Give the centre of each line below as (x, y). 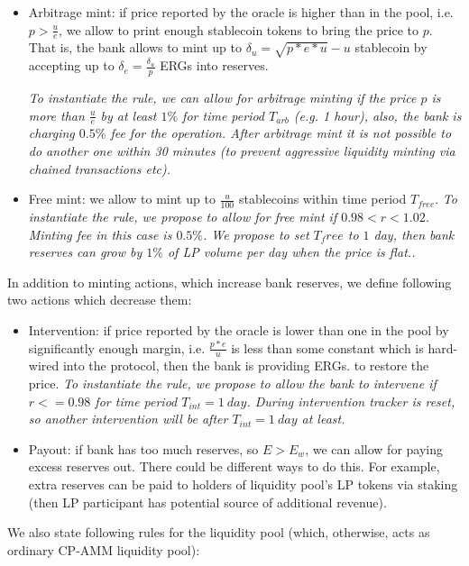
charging (51, 133)
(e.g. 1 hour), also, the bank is (377, 115)
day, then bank (414, 234)
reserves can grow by (85, 252)
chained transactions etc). (100, 168)
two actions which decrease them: (100, 300)
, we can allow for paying (374, 448)
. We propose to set (256, 234)
